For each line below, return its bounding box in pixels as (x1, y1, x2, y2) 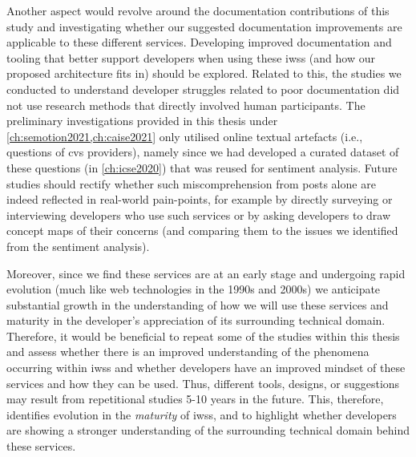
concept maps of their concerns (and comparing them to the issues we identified (6, 222, 398, 239)
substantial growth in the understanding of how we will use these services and (6, 296, 389, 313)
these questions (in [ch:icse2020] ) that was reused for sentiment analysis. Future (6, 159, 398, 176)
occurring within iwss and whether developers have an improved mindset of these (6, 359, 406, 376)
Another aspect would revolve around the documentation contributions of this (6, 2, 390, 18)
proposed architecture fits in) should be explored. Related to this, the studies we (6, 65, 402, 82)
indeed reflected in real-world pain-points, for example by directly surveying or (6, 191, 393, 208)
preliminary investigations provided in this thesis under (6, 112, 278, 129)
